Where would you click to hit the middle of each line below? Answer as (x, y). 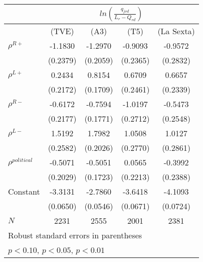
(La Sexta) (176, 31)
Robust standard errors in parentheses (75, 235)
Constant (24, 191)
